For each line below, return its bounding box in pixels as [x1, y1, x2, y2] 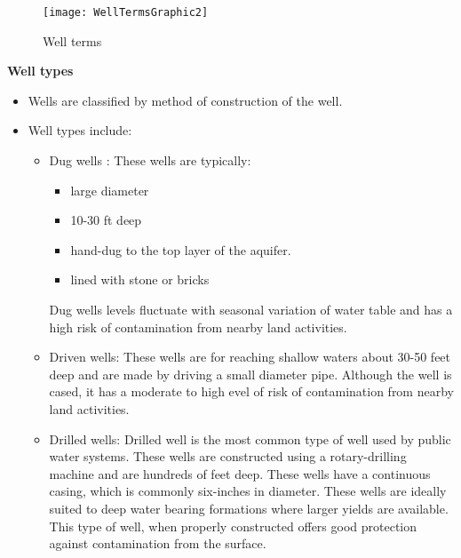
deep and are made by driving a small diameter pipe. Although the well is [49, 364, 452, 383]
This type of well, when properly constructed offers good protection [49, 516, 417, 535]
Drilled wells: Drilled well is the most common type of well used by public [49, 429, 451, 448]
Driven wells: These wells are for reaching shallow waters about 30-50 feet [49, 347, 451, 366]
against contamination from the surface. [49, 534, 266, 553]
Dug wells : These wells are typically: [49, 151, 251, 170]
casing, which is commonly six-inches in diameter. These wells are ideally [49, 482, 447, 500]
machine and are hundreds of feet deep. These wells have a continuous [49, 464, 431, 482]
